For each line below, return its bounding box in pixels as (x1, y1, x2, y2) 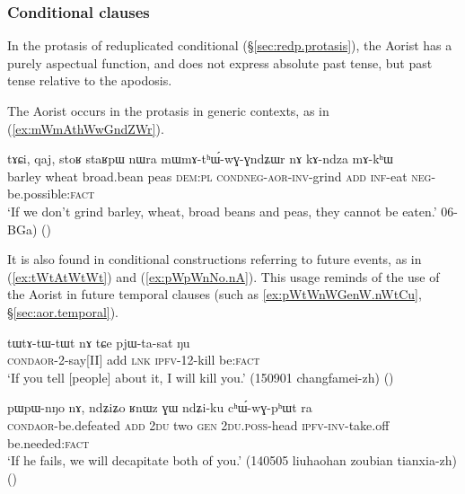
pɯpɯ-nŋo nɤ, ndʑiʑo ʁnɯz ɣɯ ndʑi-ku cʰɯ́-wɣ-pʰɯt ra (7, 398, 312, 417)
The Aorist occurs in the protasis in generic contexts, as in (7, 101, 329, 119)
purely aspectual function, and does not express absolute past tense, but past (7, 53, 433, 72)
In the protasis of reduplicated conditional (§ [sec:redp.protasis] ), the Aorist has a (7, 36, 452, 55)
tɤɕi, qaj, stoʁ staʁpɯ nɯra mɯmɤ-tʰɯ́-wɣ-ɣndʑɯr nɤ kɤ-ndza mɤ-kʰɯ (7, 149, 393, 168)
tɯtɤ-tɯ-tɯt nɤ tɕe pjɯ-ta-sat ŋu (7, 332, 190, 351)
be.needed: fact (7, 433, 90, 452)
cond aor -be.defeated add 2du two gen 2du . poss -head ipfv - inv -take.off (7, 415, 390, 434)
